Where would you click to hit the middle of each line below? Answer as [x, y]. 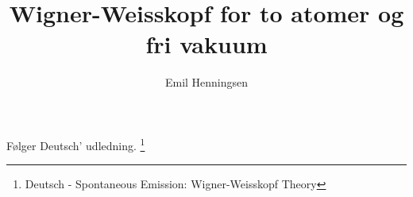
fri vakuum [206, 44]
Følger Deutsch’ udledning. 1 [76, 144]
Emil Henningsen [206, 82]
